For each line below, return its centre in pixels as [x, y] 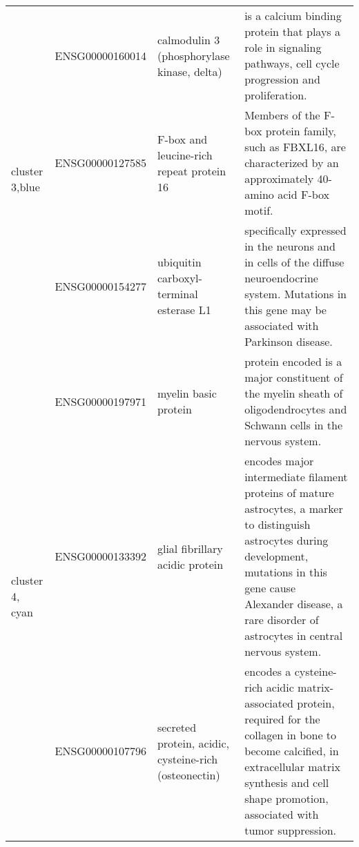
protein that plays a [292, 31]
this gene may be [285, 310]
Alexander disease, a [294, 604]
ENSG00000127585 [100, 163]
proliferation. [276, 95]
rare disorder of [282, 620]
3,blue [26, 186]
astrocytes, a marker [294, 508]
